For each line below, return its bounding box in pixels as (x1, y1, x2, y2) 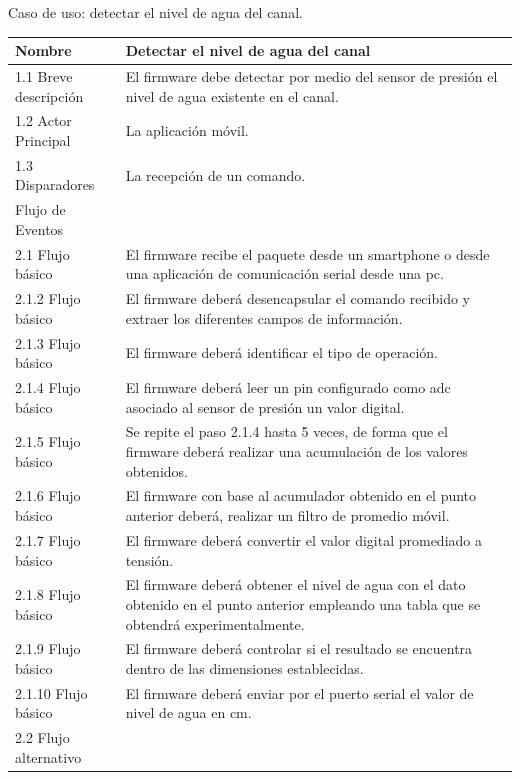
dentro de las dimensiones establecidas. (125, 657, 364, 678)
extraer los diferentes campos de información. (125, 307, 403, 328)
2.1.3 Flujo (15, 332, 81, 353)
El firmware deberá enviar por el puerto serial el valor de (125, 682, 474, 703)
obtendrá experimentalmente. (125, 613, 305, 634)
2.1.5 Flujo (15, 431, 81, 452)
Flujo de (15, 199, 66, 220)
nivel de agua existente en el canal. (125, 85, 339, 106)
